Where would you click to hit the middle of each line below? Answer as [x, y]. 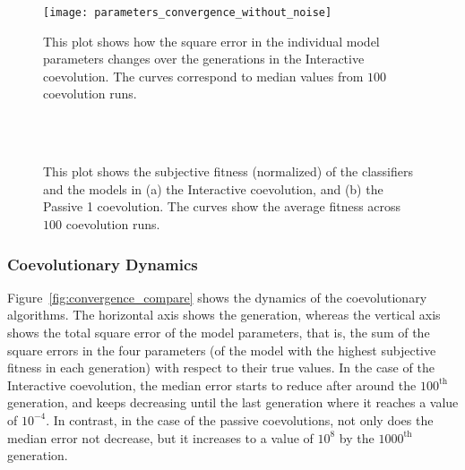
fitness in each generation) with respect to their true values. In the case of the [221, 367]
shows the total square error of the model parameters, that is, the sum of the [219, 332]
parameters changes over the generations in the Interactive [204, 59]
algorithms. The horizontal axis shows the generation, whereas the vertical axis [224, 315]
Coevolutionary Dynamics [103, 264]
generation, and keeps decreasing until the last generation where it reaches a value [233, 402]
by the [357, 437]
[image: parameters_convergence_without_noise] [188, 13]
